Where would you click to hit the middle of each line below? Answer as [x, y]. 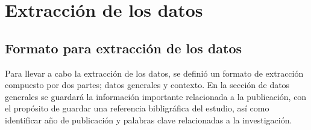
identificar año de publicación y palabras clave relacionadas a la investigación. [149, 120]
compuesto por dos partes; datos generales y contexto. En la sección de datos [147, 85]
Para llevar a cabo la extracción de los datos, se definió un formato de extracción [154, 73]
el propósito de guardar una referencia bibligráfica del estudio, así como [137, 108]
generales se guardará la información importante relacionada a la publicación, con [156, 96]
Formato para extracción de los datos [124, 48]
